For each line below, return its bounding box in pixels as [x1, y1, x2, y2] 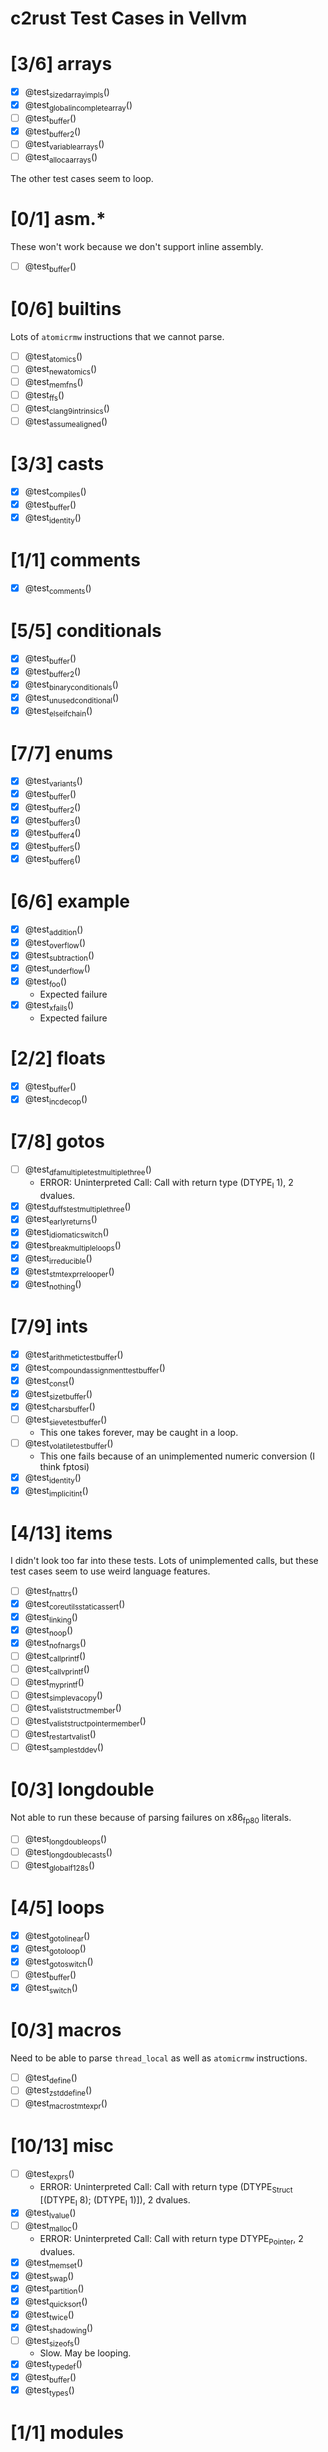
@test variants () [24, 775, 83, 789]
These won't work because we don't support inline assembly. [10, 240, 264, 252]
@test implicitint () [24, 1484, 89, 1499]
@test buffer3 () [24, 813, 82, 828]
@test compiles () [24, 485, 87, 500]
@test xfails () [24, 998, 75, 1013]
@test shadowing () [24, 2321, 94, 2336]
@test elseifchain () [24, 704, 93, 719]
